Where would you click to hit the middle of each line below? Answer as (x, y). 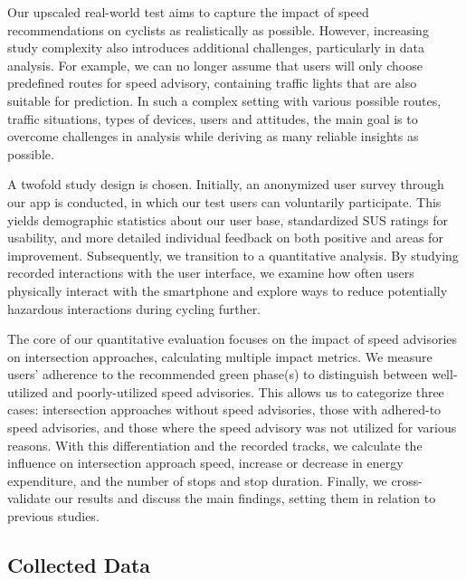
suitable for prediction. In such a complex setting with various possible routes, (224, 100)
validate (29, 498)
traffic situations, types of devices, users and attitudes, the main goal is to (213, 118)
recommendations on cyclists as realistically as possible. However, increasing (218, 29)
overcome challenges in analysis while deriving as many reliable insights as (213, 136)
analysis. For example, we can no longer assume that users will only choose (215, 65)
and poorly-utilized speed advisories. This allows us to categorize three (248, 391)
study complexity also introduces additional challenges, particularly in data (216, 48)
